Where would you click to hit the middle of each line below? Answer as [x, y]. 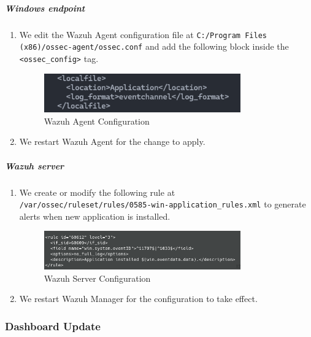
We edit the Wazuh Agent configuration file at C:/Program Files [143, 34]
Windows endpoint [45, 8]
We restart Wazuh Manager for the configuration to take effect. [138, 299]
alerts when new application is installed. [95, 216]
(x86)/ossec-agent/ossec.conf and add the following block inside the [154, 46]
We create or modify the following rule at [97, 192]
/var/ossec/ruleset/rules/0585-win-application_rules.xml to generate [163, 204]
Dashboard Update [53, 326]
